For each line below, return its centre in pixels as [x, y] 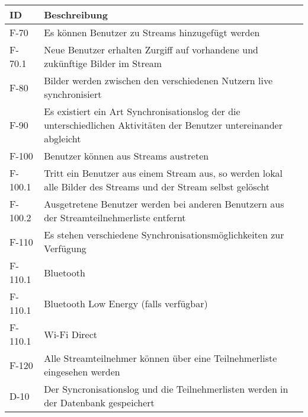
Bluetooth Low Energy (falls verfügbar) [126, 303]
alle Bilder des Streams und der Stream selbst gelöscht [157, 187]
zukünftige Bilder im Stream [103, 63]
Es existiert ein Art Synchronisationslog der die [142, 111]
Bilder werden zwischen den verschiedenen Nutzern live [158, 80]
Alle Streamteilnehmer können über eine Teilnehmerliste [161, 358]
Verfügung [65, 248]
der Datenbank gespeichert [99, 402]
